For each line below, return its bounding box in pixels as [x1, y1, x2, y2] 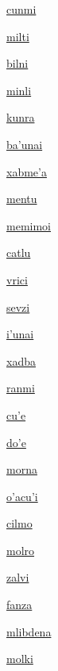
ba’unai [6, 135, 43, 152]
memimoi [6, 217, 51, 234]
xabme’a [6, 163, 47, 180]
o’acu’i [6, 487, 38, 504]
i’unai [6, 325, 34, 342]
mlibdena [6, 623, 52, 640]
